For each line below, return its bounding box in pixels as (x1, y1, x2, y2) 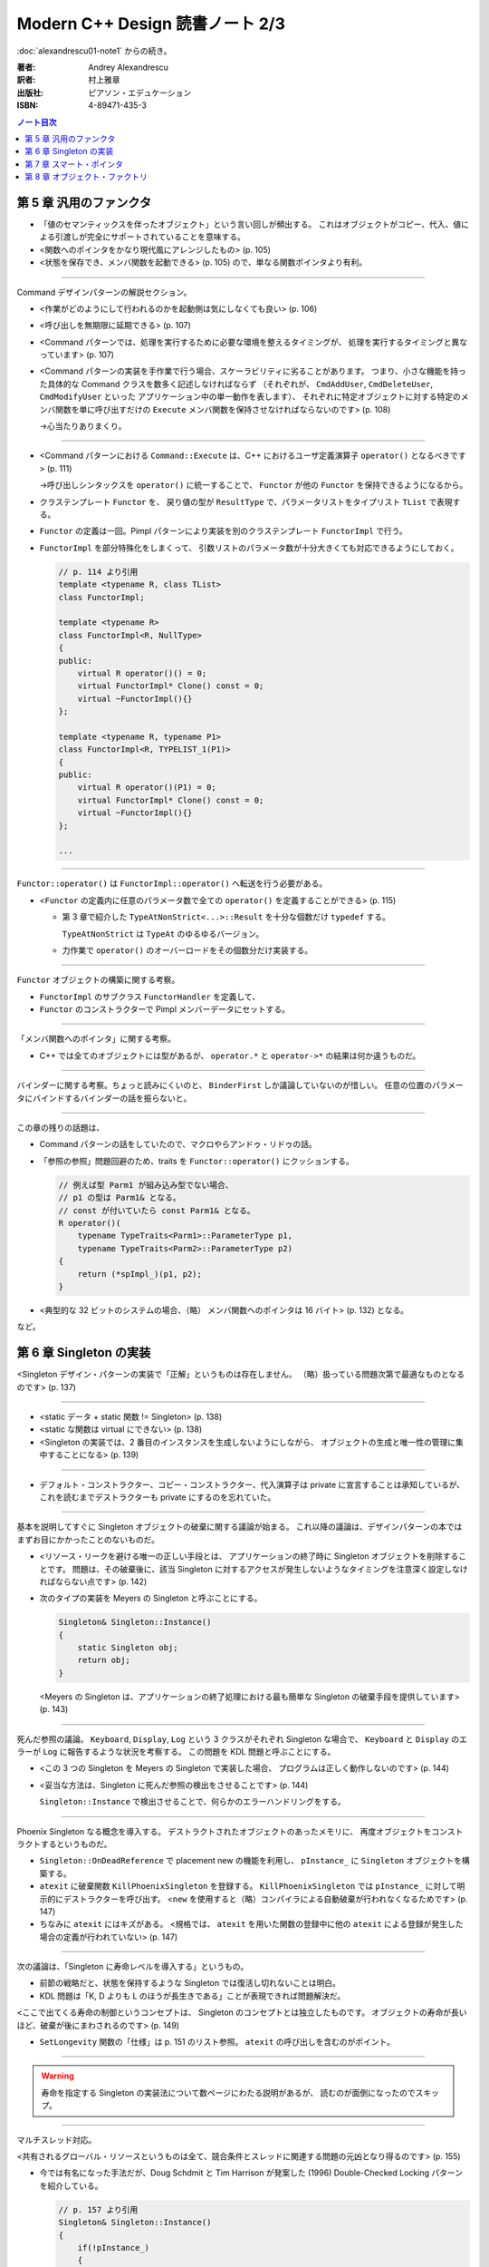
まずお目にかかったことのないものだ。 (16, 1533, 160, 1545)
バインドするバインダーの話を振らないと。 (32, 1093, 192, 1104)
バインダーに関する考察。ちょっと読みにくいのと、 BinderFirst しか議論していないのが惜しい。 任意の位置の (16, 1080, 433, 1091)
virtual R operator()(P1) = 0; (77, 783, 216, 793)
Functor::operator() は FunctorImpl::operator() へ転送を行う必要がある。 (16, 878, 328, 889)
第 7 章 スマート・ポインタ (24, 159, 124, 170)
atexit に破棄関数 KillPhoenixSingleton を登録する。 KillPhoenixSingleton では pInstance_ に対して (39, 1881, 457, 1892)
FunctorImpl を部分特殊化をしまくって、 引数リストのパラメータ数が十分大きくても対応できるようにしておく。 (39, 542, 459, 553)
